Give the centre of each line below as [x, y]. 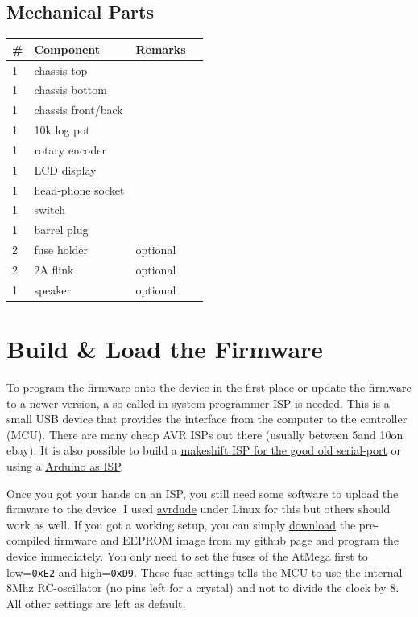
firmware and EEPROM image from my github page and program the [227, 540]
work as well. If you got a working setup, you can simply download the [181, 524]
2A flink [54, 269]
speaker [53, 289]
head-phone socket [79, 189]
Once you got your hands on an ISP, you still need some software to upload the [203, 493]
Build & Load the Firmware [165, 349]
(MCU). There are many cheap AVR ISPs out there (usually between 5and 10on [205, 434]
